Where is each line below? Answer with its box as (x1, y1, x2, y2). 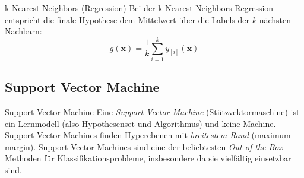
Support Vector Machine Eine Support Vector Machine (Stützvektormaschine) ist (5, 106, 300, 118)
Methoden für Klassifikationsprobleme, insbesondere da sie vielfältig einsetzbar (5, 152, 292, 164)
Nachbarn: (5, 25, 42, 37)
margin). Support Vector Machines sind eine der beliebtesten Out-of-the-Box (5, 140, 283, 152)
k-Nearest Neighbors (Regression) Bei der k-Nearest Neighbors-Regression (5, 2, 274, 14)
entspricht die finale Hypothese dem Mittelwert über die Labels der (5, 13, 250, 26)
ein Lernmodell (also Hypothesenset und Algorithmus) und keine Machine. (5, 117, 276, 129)
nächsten (259, 13, 292, 26)
